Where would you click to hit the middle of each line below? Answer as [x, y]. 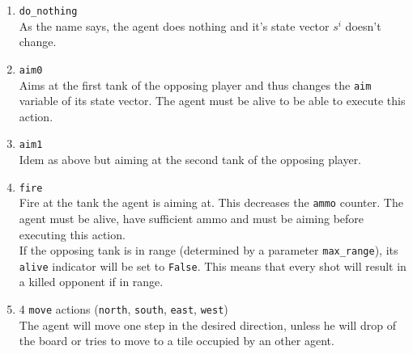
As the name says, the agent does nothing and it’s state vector [174, 25]
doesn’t [363, 25]
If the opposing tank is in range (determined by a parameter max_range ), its [209, 250]
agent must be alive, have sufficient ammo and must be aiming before [192, 218]
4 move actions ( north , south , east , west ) [123, 309]
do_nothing [48, 11]
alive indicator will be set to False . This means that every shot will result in [213, 265]
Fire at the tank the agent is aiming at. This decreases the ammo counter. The [211, 202]
